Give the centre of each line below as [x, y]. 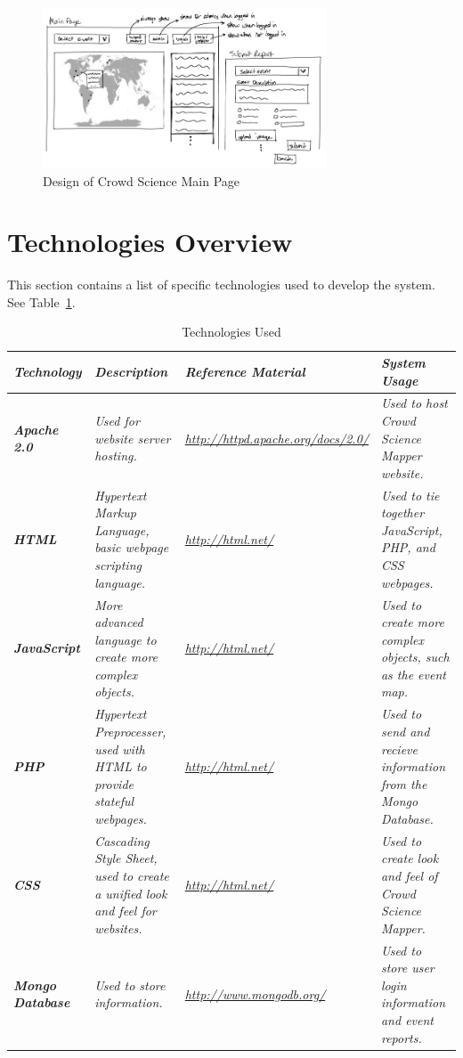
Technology [48, 371]
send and [405, 731]
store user [407, 968]
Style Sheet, [126, 858]
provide [114, 783]
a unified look [131, 893]
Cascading [122, 840]
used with [120, 749]
